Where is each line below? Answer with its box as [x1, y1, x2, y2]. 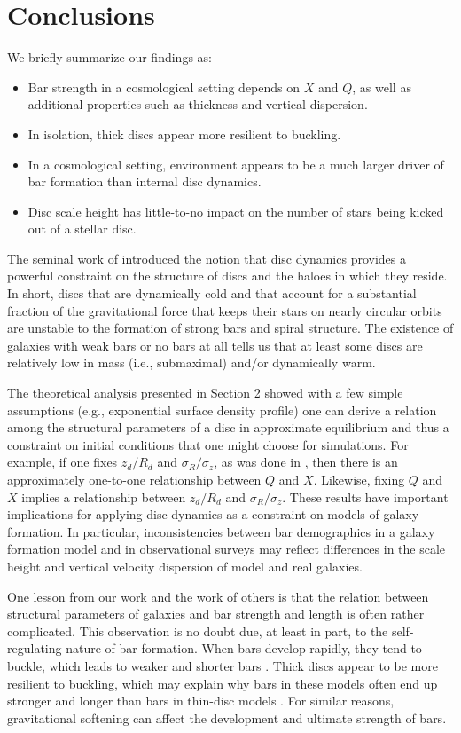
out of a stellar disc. [27, 219, 137, 238]
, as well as [352, 77, 411, 96]
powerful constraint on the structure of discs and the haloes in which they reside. [7, 266, 448, 285]
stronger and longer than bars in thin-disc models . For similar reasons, [7, 691, 395, 710]
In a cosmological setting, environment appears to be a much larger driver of [27, 154, 444, 173]
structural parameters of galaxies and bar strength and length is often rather [7, 604, 425, 623]
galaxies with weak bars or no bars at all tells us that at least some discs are [7, 335, 423, 354]
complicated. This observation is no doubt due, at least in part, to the [7, 621, 388, 640]
